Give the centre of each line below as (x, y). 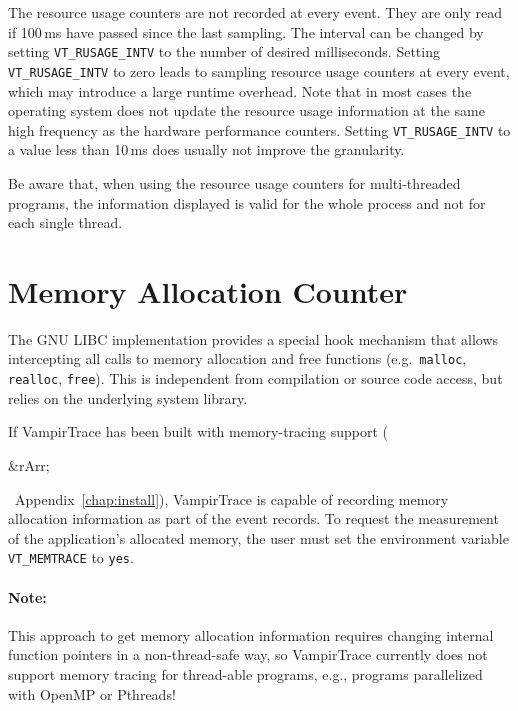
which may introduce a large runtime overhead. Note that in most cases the (240, 90)
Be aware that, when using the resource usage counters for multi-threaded (234, 182)
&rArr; (29, 464)
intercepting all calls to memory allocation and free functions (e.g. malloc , (237, 358)
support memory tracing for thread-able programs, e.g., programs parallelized (245, 673)
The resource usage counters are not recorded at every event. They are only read (255, 12)
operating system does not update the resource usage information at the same (246, 110)
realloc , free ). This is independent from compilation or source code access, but (255, 378)
